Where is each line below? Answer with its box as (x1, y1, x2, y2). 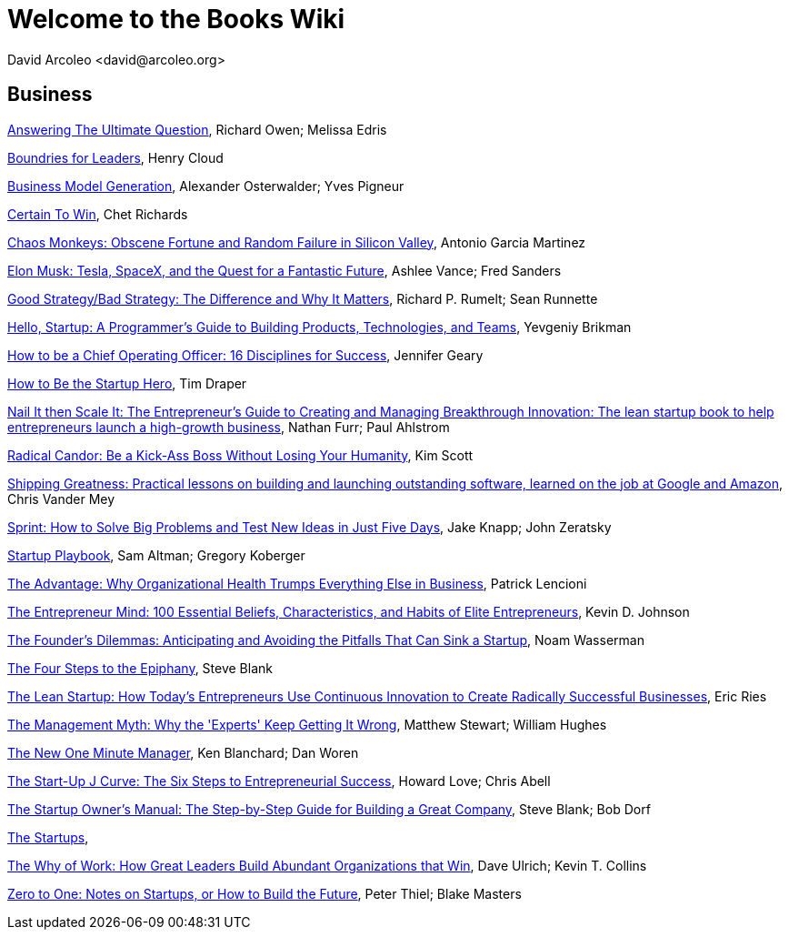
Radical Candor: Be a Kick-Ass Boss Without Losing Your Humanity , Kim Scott (7, 447, 474, 463)
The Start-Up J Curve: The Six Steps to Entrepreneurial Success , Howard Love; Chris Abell (7, 772, 551, 789)
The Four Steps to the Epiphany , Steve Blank (7, 660, 273, 676)
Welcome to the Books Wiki (7, 4, 345, 35)
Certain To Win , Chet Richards (7, 206, 188, 222)
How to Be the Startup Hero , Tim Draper (7, 375, 247, 391)
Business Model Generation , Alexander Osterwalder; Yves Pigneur (7, 177, 404, 194)
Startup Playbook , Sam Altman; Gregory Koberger (7, 547, 305, 563)
